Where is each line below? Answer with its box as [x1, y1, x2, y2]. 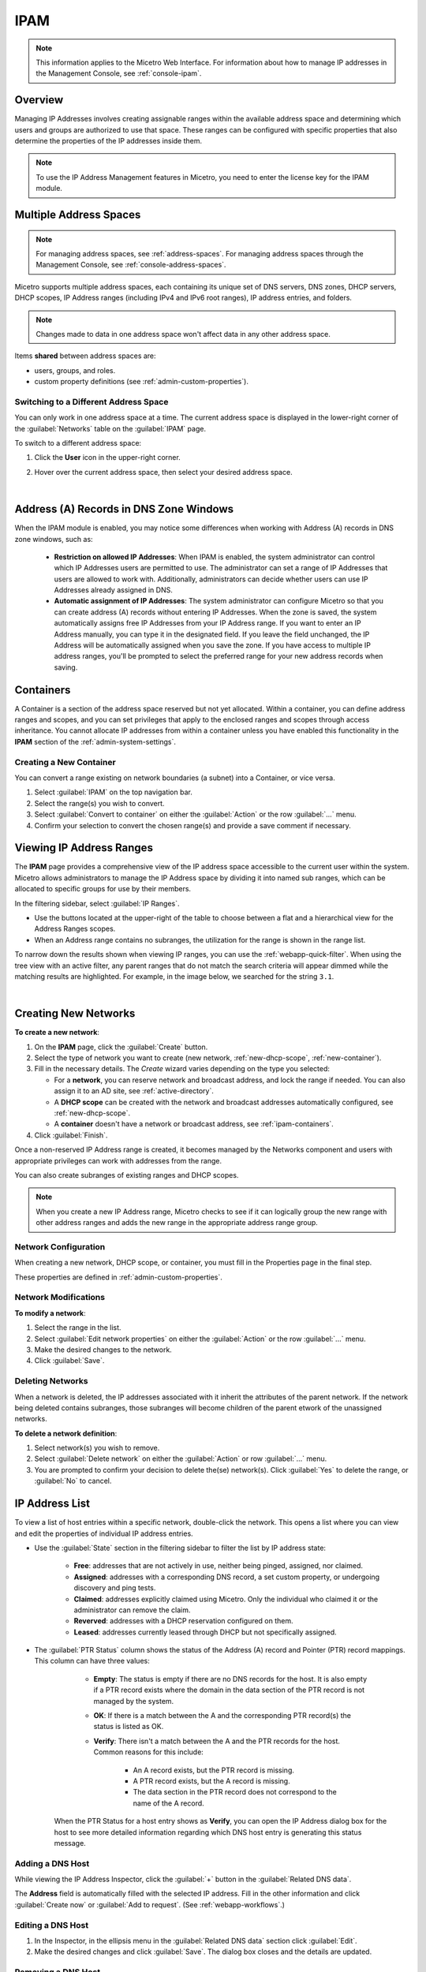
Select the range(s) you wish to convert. [34, 798, 165, 808]
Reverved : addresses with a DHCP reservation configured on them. [73, 1616, 293, 1626]
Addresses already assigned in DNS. [54, 585, 173, 595]
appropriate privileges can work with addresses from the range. [14, 1156, 222, 1165]
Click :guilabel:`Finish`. [34, 1130, 108, 1140]
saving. [54, 663, 78, 672]
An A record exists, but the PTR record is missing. [133, 1765, 295, 1775]
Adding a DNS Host [14, 1858, 90, 1869]
